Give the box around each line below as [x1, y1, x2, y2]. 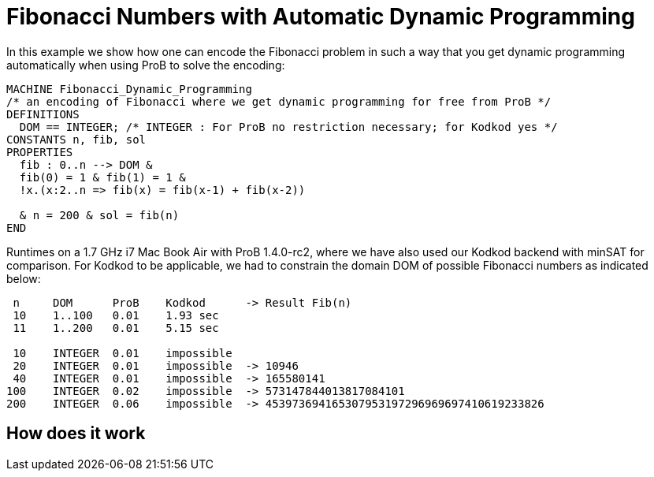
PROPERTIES [6, 145, 73, 158]
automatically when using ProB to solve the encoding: [6, 58, 285, 72]
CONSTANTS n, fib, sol [6, 132, 147, 146]
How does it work [6, 423, 146, 444]
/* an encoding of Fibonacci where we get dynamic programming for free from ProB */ [6, 95, 552, 108]
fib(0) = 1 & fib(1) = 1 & [19, 170, 186, 184]
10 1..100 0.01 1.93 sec [13, 308, 219, 322]
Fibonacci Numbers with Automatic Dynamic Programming [6, 3, 635, 30]
